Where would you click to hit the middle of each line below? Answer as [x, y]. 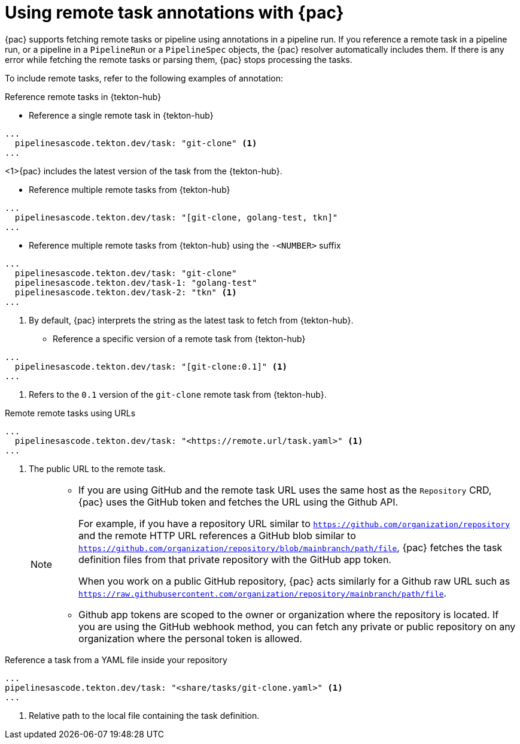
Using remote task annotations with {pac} [174, 13]
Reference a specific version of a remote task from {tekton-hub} [179, 338]
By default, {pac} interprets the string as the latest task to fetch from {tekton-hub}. [191, 320]
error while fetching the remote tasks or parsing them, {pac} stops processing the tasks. [179, 59]
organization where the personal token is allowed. [190, 638]
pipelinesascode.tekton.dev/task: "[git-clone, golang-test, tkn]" [176, 217]
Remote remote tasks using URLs [70, 413]
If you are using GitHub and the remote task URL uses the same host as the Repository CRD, [285, 490]
